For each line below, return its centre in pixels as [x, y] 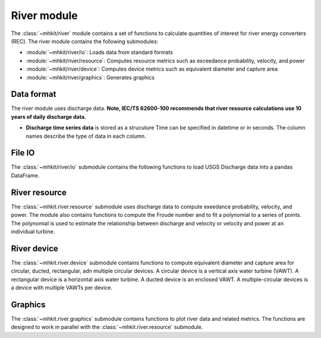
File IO [23, 153]
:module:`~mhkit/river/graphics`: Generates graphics [90, 77]
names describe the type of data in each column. [86, 136]
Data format [34, 94]
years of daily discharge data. [48, 116]
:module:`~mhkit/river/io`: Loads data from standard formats [100, 52]
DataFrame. [25, 175]
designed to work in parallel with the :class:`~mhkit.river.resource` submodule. [107, 327]
